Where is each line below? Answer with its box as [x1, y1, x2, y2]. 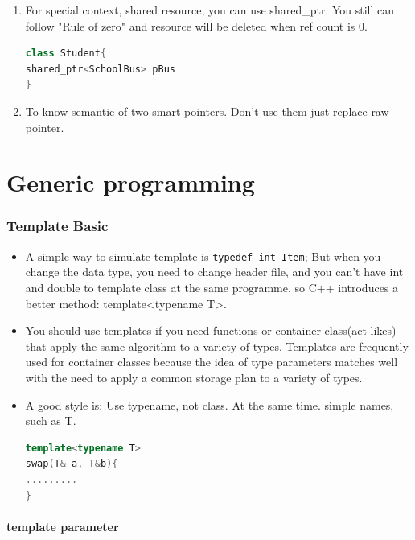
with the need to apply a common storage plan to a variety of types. [25, 369, 363, 385]
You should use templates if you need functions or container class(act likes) [25, 322, 397, 339]
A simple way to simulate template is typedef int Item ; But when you [25, 247, 381, 264]
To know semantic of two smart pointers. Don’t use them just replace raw [25, 102, 389, 119]
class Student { [25, 47, 107, 60]
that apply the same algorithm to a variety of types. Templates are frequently [25, 337, 409, 354]
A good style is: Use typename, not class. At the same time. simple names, [25, 396, 394, 413]
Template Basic [6, 216, 109, 236]
